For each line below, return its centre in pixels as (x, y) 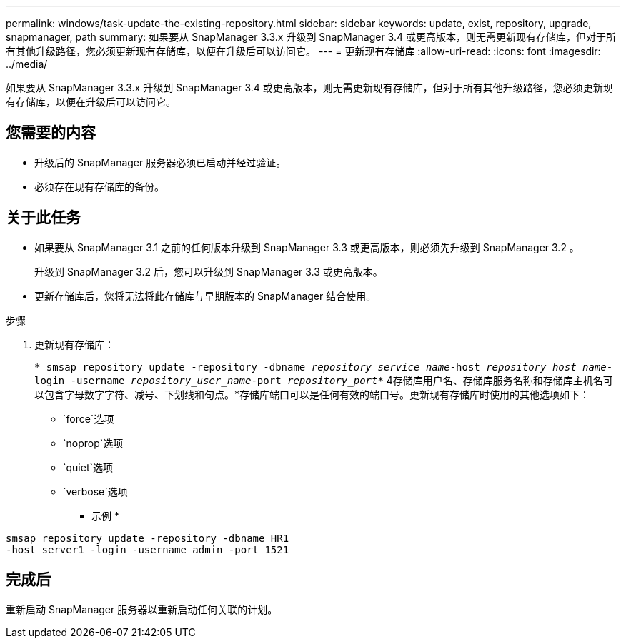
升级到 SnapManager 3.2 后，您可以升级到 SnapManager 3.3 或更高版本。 (209, 271)
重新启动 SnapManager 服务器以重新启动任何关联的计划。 (142, 609)
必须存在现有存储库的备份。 (99, 186)
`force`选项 (89, 418)
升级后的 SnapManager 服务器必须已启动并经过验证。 (160, 162)
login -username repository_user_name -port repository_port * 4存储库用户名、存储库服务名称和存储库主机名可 (324, 380)
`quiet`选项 (88, 467)
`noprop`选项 (93, 443)
